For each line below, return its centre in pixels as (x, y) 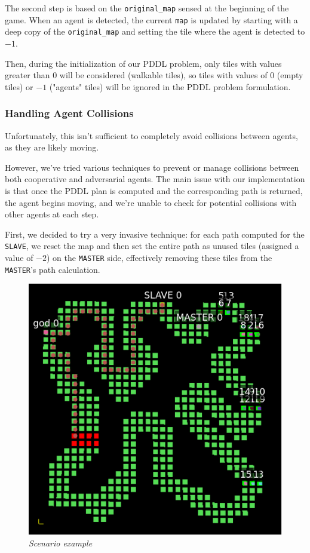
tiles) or (19, 86)
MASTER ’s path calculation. (53, 269)
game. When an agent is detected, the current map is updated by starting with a (151, 19)
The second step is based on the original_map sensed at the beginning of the (147, 8)
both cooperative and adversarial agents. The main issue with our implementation (155, 179)
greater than (27, 75)
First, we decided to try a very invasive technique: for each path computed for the (155, 234)
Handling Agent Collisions (69, 113)
